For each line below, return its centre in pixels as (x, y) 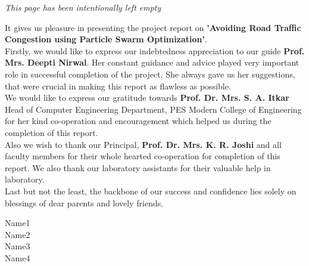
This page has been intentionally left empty (83, 7)
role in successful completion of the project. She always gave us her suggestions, (150, 74)
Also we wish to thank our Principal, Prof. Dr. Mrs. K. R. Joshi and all (143, 144)
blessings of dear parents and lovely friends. (84, 202)
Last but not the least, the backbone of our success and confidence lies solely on (151, 191)
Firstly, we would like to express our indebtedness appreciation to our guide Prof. (155, 50)
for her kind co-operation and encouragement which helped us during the (138, 121)
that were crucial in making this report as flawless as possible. (118, 86)
